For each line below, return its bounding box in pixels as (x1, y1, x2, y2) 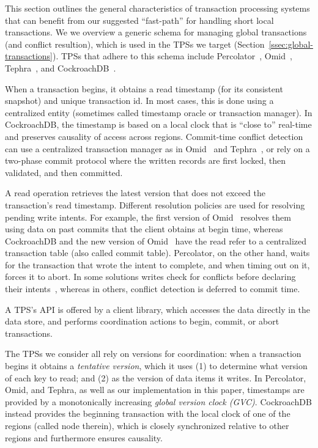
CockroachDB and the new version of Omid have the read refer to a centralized (5, 234, 307, 247)
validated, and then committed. (5, 166, 123, 178)
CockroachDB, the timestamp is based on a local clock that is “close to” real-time (5, 118, 312, 131)
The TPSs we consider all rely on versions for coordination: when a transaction (5, 347, 301, 360)
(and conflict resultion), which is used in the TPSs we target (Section (5, 37, 265, 50)
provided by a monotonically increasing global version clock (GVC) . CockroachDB (5, 395, 312, 408)
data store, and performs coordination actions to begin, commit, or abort (5, 315, 279, 328)
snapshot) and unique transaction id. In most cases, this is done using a (5, 94, 274, 107)
